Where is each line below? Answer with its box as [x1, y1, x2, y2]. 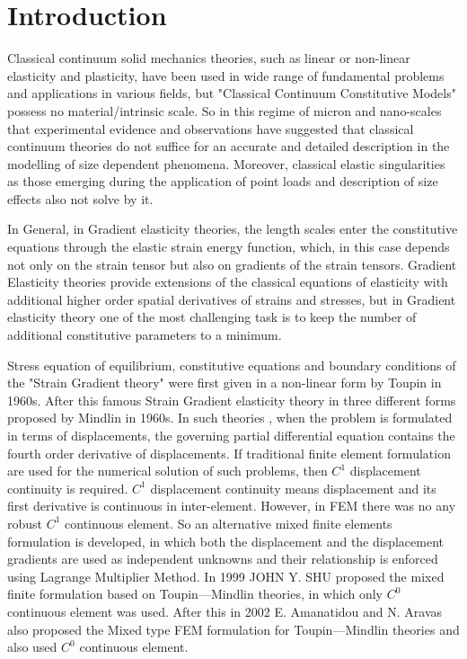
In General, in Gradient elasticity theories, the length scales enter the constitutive [7, 219, 458, 238]
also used [7, 637, 57, 656]
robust [7, 513, 43, 532]
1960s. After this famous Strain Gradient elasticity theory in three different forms [7, 390, 456, 409]
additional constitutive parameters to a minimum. [7, 325, 282, 344]
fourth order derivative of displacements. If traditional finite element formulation [7, 443, 451, 462]
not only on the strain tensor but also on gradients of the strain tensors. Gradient [7, 254, 457, 273]
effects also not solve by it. [7, 189, 154, 208]
